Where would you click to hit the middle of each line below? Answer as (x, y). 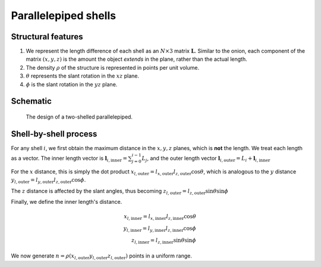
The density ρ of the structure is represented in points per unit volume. (112, 67)
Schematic (31, 101)
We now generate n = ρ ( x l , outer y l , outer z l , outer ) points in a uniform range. (102, 257)
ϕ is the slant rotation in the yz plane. (72, 84)
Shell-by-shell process (54, 134)
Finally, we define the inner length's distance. (67, 202)
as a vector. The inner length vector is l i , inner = (69, 159)
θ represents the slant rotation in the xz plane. (83, 76)
